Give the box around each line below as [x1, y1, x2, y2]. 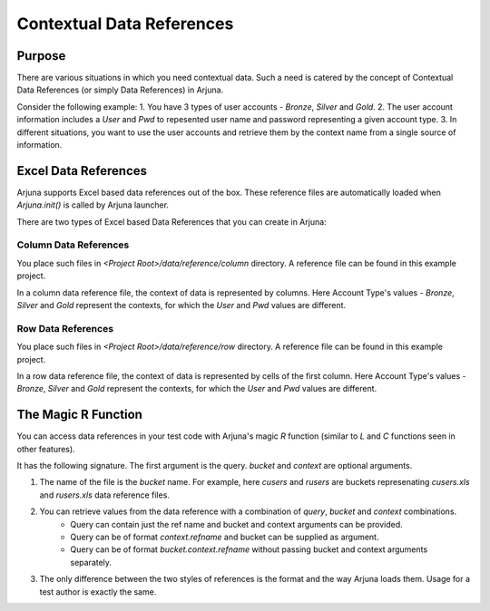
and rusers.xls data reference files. [39, 490, 170, 500]
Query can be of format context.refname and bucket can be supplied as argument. [70, 531, 379, 542]
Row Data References [16, 322, 113, 335]
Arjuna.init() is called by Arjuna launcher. [16, 199, 170, 210]
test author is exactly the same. [39, 586, 157, 597]
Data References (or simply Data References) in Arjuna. [16, 84, 224, 95]
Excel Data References [16, 163, 148, 179]
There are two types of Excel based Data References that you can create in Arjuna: [16, 216, 327, 227]
